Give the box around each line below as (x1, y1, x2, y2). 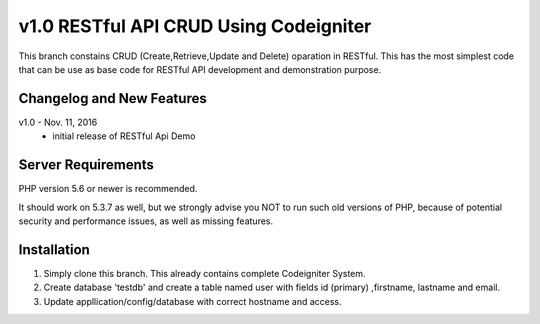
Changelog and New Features (18, 90, 207, 107)
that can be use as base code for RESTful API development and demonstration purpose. (18, 63, 382, 75)
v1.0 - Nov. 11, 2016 (18, 116, 98, 128)
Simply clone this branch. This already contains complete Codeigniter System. (43, 267, 366, 279)
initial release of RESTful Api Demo (52, 130, 196, 142)
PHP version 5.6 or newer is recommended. (18, 183, 198, 195)
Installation (18, 241, 90, 258)
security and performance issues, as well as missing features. (18, 215, 274, 227)
